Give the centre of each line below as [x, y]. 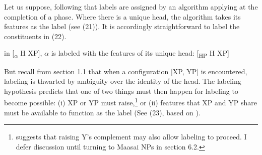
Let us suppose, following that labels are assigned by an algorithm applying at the [131, 7]
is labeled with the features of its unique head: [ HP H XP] [140, 54]
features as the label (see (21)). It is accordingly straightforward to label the [122, 26]
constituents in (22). [35, 36]
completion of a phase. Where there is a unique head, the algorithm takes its [122, 16]
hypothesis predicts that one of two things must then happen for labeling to [121, 91]
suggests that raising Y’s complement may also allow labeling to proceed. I [131, 137]
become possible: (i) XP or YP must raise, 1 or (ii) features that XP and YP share [130, 102]
